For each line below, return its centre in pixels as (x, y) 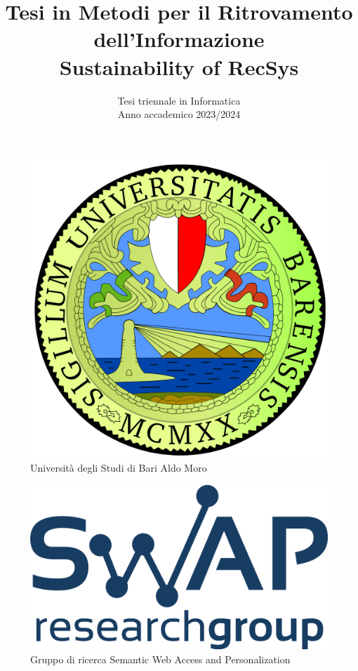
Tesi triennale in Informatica (179, 100)
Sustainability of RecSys (179, 66)
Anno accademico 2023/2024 (179, 114)
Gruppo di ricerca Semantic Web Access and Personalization (160, 659)
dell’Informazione (179, 39)
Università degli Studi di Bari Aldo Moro (119, 468)
